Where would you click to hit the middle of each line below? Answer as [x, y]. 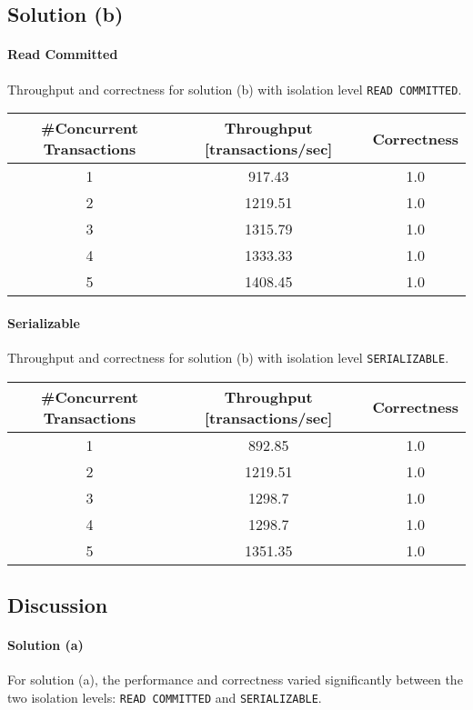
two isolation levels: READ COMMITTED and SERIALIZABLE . [165, 697]
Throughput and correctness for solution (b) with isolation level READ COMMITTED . [235, 89]
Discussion [58, 605]
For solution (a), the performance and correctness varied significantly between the [235, 680]
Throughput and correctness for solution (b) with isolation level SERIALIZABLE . [228, 358]
